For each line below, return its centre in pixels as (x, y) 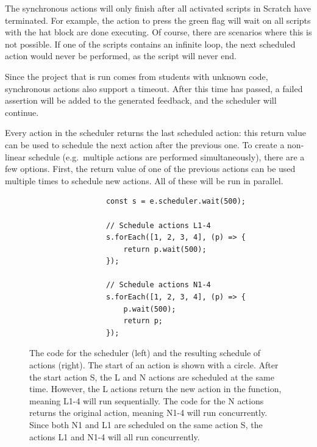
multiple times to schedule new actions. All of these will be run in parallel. (144, 180)
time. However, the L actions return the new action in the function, (155, 389)
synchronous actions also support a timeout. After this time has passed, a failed (154, 88)
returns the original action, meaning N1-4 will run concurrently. (148, 413)
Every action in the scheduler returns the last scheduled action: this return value (155, 133)
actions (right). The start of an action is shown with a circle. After (154, 365)
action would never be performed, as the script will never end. (121, 56)
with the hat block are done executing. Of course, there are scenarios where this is (158, 32)
